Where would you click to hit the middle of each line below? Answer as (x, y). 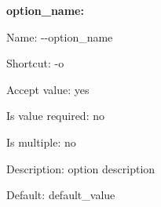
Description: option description (81, 168)
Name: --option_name (60, 36)
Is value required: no (55, 116)
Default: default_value (61, 195)
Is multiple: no (41, 142)
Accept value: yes (48, 89)
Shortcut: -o (35, 63)
